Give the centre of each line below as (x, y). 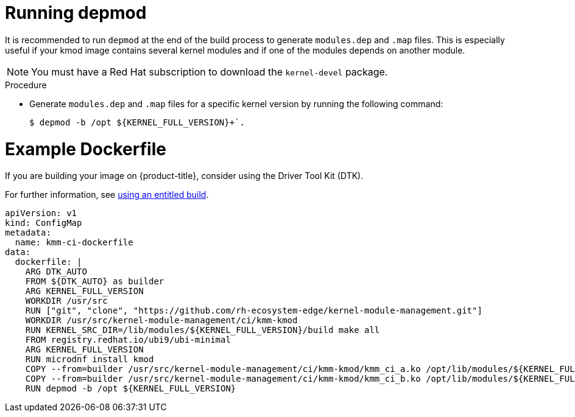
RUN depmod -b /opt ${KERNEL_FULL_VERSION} (131, 389)
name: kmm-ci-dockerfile (74, 243)
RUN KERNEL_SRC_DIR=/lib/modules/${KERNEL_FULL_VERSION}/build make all (203, 330)
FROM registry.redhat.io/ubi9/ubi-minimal (128, 340)
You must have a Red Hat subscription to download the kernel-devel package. (210, 72)
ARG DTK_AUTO (56, 272)
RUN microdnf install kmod (90, 359)
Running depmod (76, 13)
